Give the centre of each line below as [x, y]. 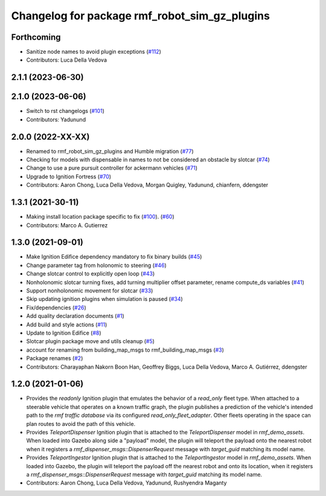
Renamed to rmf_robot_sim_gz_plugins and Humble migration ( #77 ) [110, 151]
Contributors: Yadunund [56, 119]
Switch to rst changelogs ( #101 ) [66, 111]
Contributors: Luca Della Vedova [67, 60]
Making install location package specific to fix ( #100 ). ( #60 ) [100, 217]
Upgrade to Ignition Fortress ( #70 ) [69, 176]
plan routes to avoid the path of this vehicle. [81, 424]
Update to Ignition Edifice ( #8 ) [64, 333]
